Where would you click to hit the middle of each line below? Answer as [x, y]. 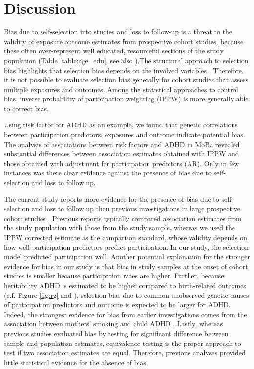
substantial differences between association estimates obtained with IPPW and [122, 154]
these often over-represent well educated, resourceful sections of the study [114, 51]
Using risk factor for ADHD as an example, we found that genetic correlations [121, 125]
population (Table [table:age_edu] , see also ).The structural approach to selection [126, 60]
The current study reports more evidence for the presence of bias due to [112, 199]
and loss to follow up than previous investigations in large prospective [136, 209]
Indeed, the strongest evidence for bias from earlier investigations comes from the [126, 314]
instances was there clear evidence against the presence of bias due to [108, 173]
